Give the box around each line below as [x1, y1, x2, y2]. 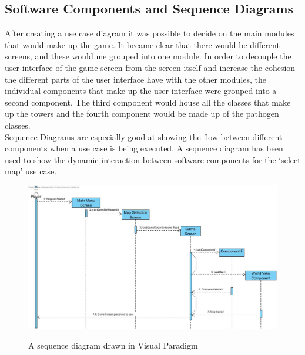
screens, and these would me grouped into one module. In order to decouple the [5, 50, 291, 62]
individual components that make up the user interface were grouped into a [5, 84, 277, 97]
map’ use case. [5, 165, 57, 177]
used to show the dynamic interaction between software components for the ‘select [5, 153, 301, 165]
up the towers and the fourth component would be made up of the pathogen [5, 107, 279, 120]
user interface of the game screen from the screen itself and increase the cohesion [5, 61, 296, 73]
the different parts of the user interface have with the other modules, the [5, 73, 266, 85]
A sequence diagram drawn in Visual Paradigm [28, 339, 198, 351]
